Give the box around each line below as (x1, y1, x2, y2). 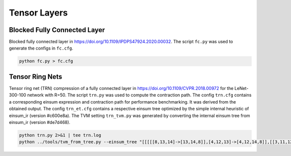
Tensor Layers (9, 7, 68, 18)
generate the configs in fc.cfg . (9, 45, 74, 51)
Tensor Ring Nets (9, 72, 63, 81)
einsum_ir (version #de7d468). (9, 119, 70, 125)
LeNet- (234, 85, 249, 91)
